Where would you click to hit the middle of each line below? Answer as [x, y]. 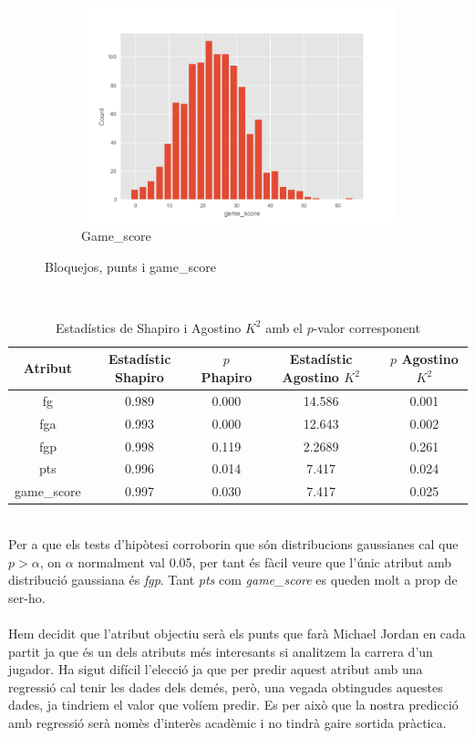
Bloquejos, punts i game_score [130, 266]
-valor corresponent [367, 327]
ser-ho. [27, 597]
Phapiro [227, 377]
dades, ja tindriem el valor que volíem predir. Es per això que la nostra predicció [233, 705]
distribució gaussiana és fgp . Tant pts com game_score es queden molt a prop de [233, 580]
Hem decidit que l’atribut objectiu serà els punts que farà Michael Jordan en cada [237, 633]
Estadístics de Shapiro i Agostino [149, 327]
